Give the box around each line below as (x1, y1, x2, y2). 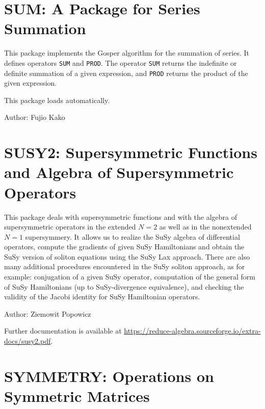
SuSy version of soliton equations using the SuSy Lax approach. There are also (4, 251, 250, 262)
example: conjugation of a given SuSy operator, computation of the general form (4, 271, 255, 282)
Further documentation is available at (4, 325, 122, 336)
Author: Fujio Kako (4, 112, 65, 122)
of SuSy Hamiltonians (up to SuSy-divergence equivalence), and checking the (4, 281, 244, 292)
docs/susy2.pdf (4, 336, 51, 346)
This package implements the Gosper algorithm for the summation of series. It (4, 47, 249, 58)
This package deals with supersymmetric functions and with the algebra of (4, 211, 237, 222)
